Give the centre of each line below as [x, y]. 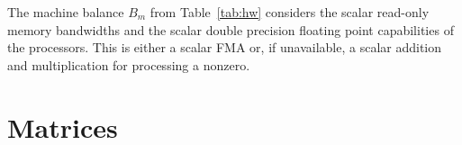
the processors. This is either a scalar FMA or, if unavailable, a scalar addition [225, 47]
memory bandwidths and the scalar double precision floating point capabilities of [231, 29]
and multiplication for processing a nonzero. [129, 64]
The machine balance [66, 12]
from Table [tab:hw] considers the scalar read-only [290, 12]
